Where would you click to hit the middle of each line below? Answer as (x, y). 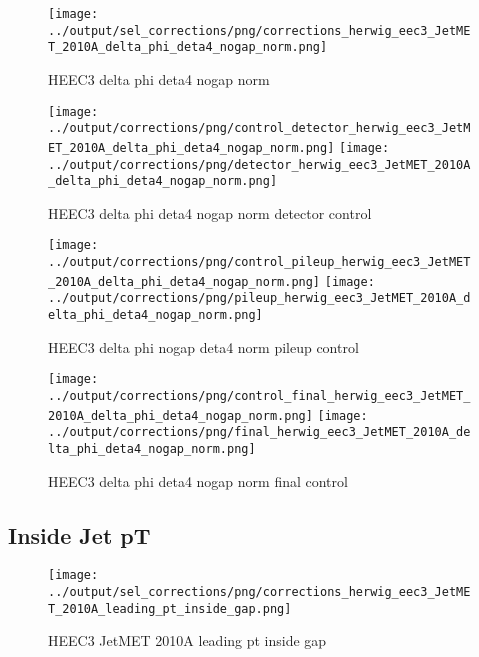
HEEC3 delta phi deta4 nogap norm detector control (210, 212)
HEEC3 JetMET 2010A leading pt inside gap (187, 640)
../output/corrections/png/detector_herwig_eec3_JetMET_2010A (259, 164)
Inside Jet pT (79, 534)
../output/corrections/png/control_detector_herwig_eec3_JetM (259, 128)
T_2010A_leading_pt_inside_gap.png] (170, 608)
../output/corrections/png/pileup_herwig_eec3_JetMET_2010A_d (259, 298)
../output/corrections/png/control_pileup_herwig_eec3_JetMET (259, 262)
